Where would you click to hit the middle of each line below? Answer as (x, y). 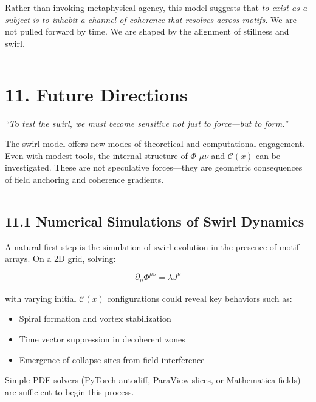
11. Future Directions (96, 94)
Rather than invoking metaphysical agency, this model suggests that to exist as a (156, 7)
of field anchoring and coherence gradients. (84, 179)
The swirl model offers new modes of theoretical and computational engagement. (155, 144)
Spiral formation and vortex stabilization (95, 319)
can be (268, 155)
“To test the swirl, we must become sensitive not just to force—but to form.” (146, 123)
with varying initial (41, 298)
